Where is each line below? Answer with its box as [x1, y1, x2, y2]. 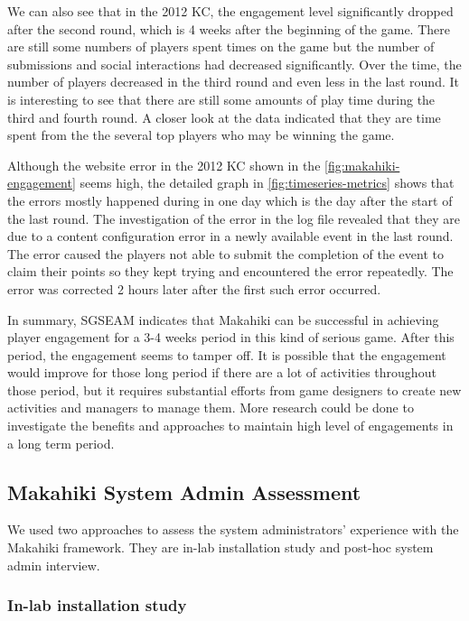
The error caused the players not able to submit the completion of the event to [7, 244, 444, 263]
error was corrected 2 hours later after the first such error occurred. [7, 279, 381, 298]
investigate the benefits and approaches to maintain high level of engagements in [7, 416, 454, 435]
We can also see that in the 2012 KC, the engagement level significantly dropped [7, 2, 454, 20]
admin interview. [7, 555, 100, 574]
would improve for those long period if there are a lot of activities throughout [7, 363, 436, 382]
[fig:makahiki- [324, 155, 400, 174]
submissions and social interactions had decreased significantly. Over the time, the [7, 54, 462, 73]
